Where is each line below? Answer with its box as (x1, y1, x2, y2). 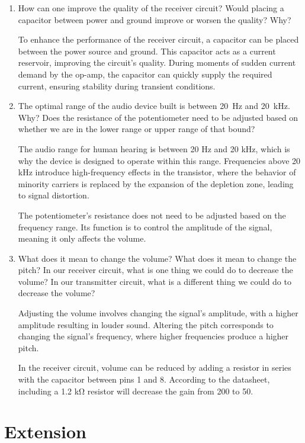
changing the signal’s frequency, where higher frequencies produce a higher (18, 330, 289, 342)
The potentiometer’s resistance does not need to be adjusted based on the (18, 208, 286, 221)
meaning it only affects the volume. (18, 232, 146, 245)
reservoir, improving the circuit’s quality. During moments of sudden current (18, 56, 296, 69)
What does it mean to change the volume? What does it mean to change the (18, 252, 297, 264)
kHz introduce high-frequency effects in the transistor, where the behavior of (18, 166, 296, 178)
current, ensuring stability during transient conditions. (18, 79, 216, 92)
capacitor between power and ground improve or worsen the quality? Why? (18, 13, 291, 25)
